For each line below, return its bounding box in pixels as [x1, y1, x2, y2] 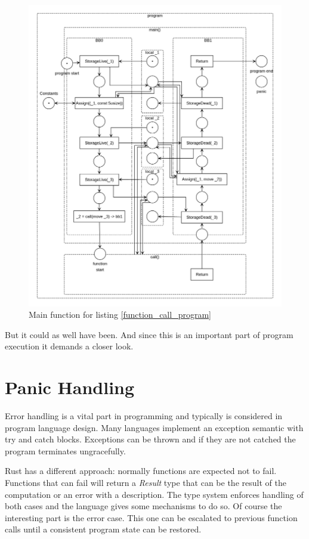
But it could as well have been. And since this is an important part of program [5, 328, 293, 340]
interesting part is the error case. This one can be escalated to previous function [5, 511, 298, 523]
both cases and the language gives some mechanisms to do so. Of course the [5, 500, 282, 512]
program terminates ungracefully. [5, 444, 126, 457]
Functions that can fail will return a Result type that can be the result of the [5, 476, 286, 488]
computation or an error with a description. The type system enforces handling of [5, 488, 304, 500]
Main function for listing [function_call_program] [29, 308, 211, 321]
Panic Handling [5, 375, 135, 399]
